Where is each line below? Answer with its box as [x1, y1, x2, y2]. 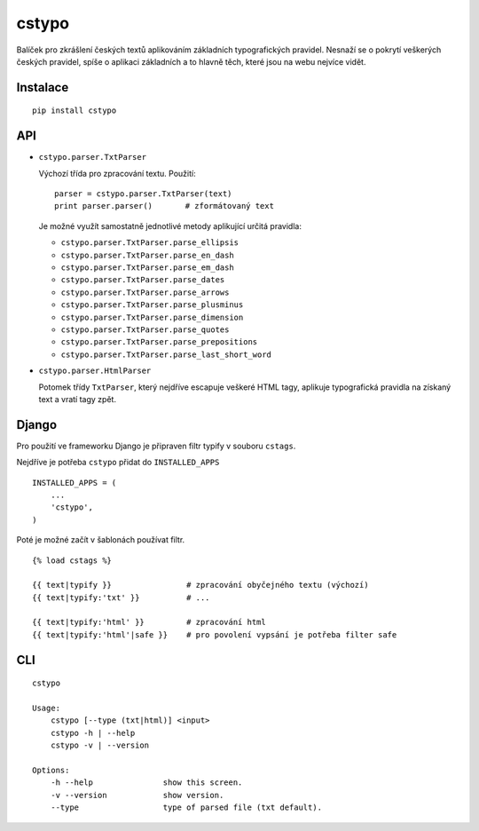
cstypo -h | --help [50, 728, 136, 738]
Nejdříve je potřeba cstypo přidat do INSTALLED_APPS [16, 457, 220, 468]
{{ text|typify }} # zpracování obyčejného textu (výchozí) [32, 580, 369, 590]
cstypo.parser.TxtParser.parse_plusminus [60, 300, 244, 310]
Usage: [32, 703, 61, 714]
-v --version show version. [50, 790, 224, 800]
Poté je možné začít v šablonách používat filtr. [16, 534, 185, 545]
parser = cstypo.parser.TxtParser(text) [54, 189, 232, 199]
